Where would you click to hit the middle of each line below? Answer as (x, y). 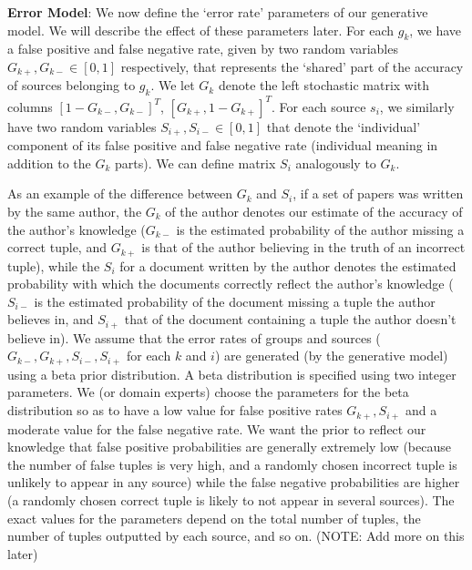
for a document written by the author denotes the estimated (288, 265)
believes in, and (51, 319)
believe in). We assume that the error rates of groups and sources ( (194, 337)
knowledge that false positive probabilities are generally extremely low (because (229, 447)
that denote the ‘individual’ (344, 126)
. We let (173, 85)
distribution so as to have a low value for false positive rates (175, 410)
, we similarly (417, 106)
